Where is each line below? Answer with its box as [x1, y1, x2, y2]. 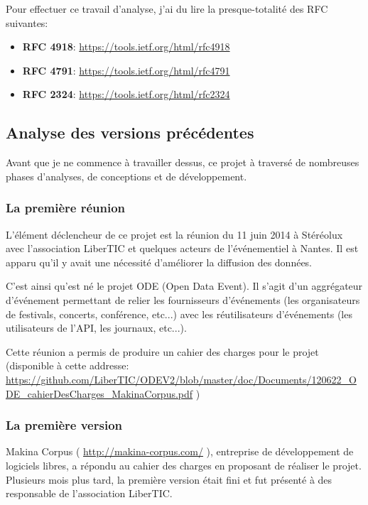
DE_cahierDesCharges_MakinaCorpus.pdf [6, 386, 193, 401]
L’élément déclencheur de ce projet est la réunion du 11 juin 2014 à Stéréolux [6, 227, 343, 241]
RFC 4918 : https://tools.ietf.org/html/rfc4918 [22, 39, 230, 54]
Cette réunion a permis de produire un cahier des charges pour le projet [6, 344, 319, 359]
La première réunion [6, 199, 126, 217]
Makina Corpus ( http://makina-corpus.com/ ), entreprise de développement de [6, 444, 354, 459]
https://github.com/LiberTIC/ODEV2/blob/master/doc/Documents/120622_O [6, 371, 357, 386]
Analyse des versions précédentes [6, 121, 254, 143]
